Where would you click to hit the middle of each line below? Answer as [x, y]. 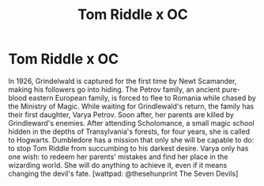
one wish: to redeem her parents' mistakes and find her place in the [118, 157]
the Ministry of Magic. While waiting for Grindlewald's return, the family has [131, 106]
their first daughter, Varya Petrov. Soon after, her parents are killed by [121, 114]
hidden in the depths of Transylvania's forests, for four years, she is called [129, 131]
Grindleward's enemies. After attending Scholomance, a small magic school [131, 123]
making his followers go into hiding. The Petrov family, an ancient [114, 89]
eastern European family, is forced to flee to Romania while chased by [143, 97]
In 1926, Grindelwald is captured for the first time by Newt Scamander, [123, 81]
